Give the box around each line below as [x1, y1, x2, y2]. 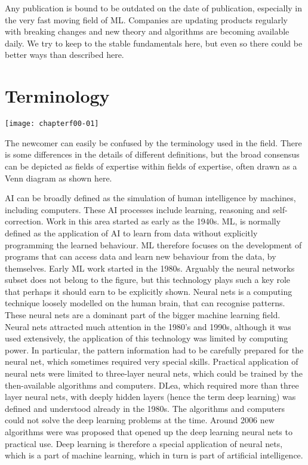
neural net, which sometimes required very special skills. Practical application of [5, 355, 298, 368]
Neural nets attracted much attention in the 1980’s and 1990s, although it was [5, 320, 291, 332]
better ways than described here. [5, 48, 124, 61]
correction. [5, 215, 44, 227]
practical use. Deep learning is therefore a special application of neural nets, [5, 437, 283, 449]
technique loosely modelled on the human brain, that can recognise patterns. [5, 297, 285, 309]
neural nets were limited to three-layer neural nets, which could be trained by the [5, 367, 303, 380]
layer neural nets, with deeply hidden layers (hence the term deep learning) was [5, 390, 296, 403]
